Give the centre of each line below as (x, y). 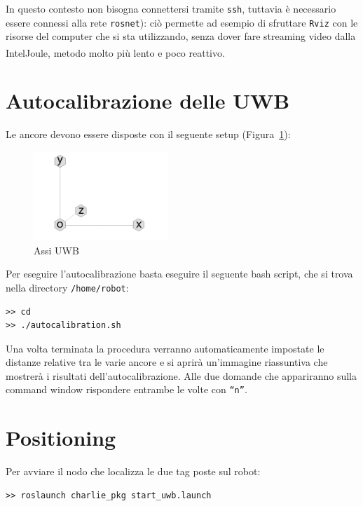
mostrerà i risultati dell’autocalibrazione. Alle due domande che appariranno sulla (181, 375)
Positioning (61, 438)
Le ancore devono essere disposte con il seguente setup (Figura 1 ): (148, 134)
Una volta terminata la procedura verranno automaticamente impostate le (165, 348)
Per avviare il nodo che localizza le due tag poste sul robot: (133, 471)
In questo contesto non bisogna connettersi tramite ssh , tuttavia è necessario (171, 8)
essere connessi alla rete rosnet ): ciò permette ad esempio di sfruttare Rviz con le (182, 22)
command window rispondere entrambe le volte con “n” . (126, 389)
